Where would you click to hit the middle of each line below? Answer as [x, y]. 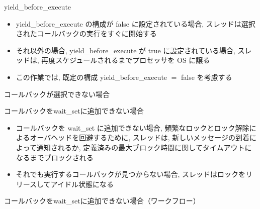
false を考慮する [207, 77]
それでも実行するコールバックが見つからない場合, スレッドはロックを [131, 174]
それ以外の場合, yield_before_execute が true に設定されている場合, [125, 50]
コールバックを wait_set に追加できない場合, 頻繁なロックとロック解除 [133, 127]
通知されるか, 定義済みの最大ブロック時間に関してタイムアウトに [144, 147]
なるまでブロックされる [55, 157]
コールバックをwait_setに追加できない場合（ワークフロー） [102, 201]
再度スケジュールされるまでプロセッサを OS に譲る [126, 60]
